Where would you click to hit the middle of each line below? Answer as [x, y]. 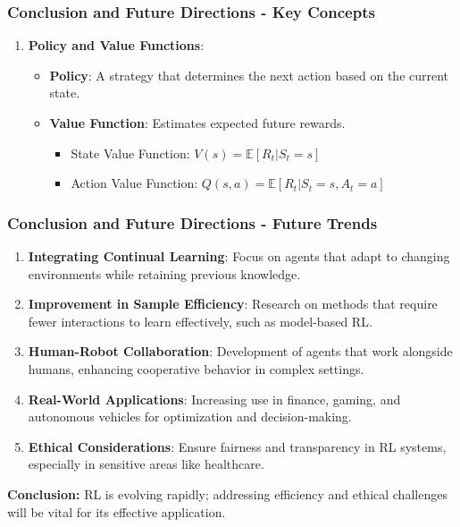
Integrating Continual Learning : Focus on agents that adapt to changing [239, 256]
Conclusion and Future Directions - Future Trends [192, 222]
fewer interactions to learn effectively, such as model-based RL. [200, 321]
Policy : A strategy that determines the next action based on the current [249, 75]
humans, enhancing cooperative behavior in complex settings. [196, 368]
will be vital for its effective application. [117, 511]
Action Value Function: [134, 183]
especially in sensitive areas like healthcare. [146, 464]
